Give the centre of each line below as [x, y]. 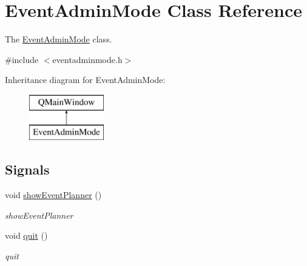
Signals [27, 169]
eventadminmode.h [87, 59]
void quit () [26, 235]
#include [22, 59]
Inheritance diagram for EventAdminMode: [85, 80]
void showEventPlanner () [53, 195]
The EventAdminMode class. [59, 39]
